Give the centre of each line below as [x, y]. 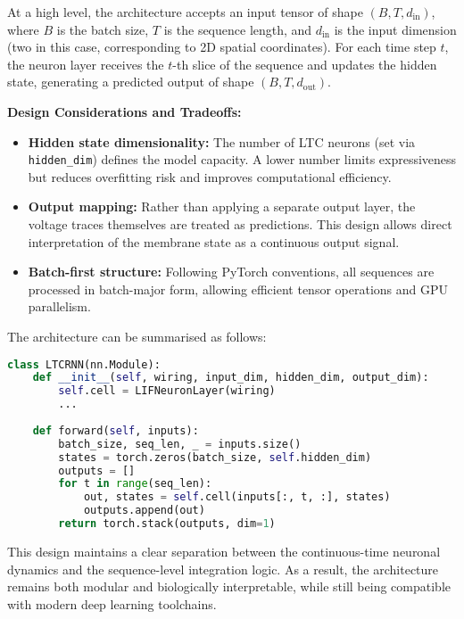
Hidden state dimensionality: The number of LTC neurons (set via [222, 141]
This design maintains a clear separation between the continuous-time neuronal [224, 551]
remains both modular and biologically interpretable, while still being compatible [229, 586]
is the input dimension [395, 29]
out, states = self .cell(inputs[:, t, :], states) [237, 497]
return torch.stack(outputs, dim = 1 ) [167, 524]
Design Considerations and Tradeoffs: [124, 111]
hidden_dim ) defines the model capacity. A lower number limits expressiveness [242, 159]
